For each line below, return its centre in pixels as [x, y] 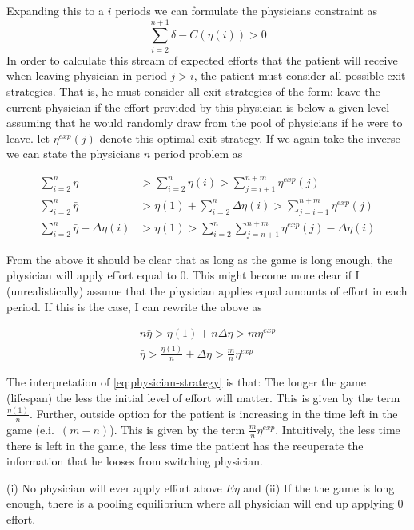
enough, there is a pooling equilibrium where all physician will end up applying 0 [205, 503]
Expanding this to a [56, 10]
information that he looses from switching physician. [135, 461]
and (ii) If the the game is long [319, 487]
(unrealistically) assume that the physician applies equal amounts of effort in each [207, 291]
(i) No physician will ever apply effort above [114, 487]
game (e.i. [30, 429]
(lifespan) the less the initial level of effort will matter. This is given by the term [203, 398]
